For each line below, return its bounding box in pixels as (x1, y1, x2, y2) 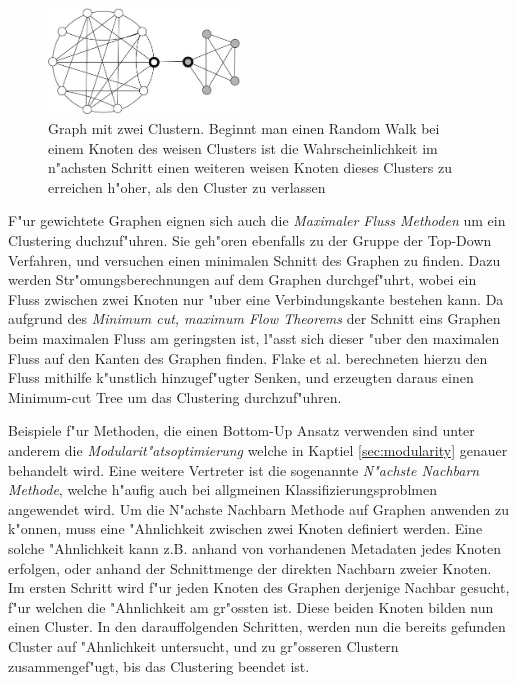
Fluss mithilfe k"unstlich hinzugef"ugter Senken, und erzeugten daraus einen (8, 367, 474, 388)
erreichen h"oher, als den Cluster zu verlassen (48, 176, 326, 197)
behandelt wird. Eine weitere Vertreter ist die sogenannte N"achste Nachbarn (8, 459, 480, 480)
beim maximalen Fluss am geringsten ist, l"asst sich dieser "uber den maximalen (8, 328, 500, 348)
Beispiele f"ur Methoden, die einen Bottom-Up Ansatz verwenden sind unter (8, 420, 475, 441)
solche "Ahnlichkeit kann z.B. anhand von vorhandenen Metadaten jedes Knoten (8, 537, 501, 558)
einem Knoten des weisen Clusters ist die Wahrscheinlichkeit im (48, 137, 438, 158)
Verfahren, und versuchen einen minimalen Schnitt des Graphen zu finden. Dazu (8, 249, 501, 270)
